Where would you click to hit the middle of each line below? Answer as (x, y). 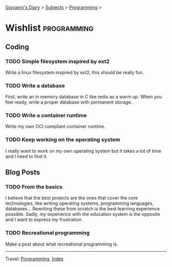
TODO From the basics (34, 187)
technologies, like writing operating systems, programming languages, (79, 203)
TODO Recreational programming (48, 233)
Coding (17, 47)
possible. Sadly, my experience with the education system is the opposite (83, 214)
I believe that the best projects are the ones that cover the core (72, 198)
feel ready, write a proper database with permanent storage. (69, 102)
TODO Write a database (35, 85)
